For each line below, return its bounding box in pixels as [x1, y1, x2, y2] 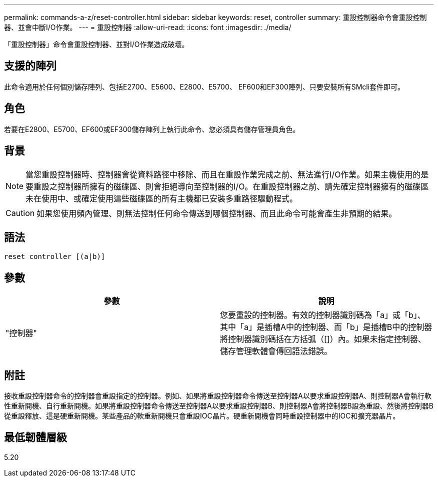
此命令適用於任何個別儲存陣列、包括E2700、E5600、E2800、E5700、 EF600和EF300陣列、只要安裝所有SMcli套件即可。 [4, 82, 405, 91]
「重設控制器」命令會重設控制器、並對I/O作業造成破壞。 [4, 40, 189, 48]
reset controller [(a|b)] [4, 252, 105, 261]
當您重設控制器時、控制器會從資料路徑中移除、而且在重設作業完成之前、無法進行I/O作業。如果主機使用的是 [25, 169, 429, 179]
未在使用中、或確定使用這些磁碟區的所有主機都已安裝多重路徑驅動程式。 [25, 193, 298, 203]
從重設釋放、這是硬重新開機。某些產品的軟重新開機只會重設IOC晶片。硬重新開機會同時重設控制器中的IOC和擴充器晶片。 [4, 411, 400, 420]
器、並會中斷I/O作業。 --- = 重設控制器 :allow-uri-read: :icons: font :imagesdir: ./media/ [4, 23, 291, 31]
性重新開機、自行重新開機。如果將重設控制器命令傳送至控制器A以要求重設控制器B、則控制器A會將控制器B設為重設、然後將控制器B [4, 401, 433, 410]
